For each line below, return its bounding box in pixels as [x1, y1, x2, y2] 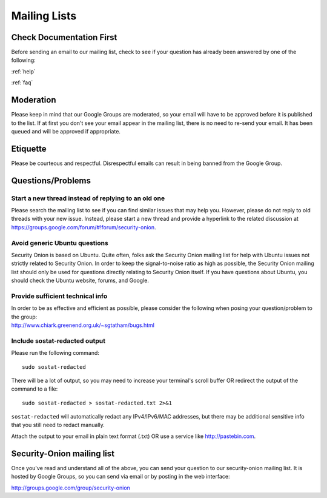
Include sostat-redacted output [11, 337, 106, 345]
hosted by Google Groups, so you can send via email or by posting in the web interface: [11, 473, 230, 480]
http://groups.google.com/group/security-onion [11, 484, 130, 491]
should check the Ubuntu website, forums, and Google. [11, 277, 150, 284]
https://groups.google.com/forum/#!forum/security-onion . [11, 223, 157, 230]
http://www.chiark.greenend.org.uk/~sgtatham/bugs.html [11, 321, 154, 329]
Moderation [11, 95, 56, 106]
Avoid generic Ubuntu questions [11, 238, 108, 247]
